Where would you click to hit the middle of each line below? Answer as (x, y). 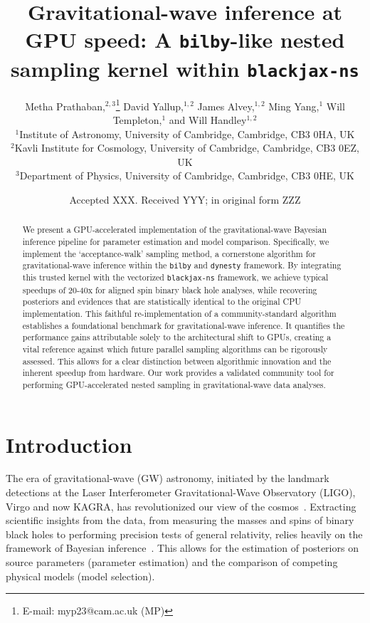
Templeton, (137, 120)
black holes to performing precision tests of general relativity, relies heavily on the (184, 534)
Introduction (69, 444)
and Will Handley (208, 120)
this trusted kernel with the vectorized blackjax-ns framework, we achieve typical (175, 277)
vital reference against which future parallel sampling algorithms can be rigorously (175, 349)
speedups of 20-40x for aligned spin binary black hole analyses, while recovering (170, 289)
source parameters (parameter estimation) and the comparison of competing (172, 562)
